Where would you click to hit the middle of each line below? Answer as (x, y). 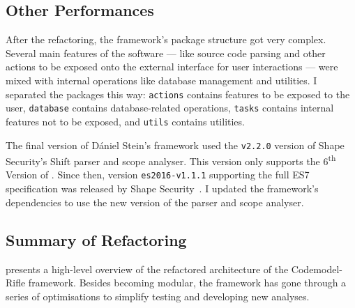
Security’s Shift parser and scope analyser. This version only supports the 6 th (171, 160)
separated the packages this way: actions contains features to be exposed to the (178, 94)
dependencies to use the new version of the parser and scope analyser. (155, 202)
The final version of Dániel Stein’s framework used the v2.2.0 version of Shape (175, 145)
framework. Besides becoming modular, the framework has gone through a (187, 283)
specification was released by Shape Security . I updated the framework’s (162, 188)
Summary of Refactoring (96, 239)
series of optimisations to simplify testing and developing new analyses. (158, 296)
